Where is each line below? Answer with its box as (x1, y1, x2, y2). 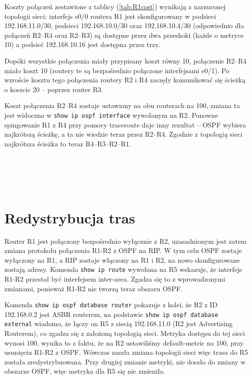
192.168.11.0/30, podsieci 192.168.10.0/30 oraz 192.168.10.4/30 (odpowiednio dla (4, 20, 244, 31)
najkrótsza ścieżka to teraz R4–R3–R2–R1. (4, 138, 131, 148)
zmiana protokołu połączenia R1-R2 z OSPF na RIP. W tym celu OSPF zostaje (4, 245, 242, 255)
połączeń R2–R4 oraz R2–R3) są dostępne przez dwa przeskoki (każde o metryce (4, 30, 244, 40)
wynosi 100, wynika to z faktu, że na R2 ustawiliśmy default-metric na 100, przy (4, 337, 244, 347)
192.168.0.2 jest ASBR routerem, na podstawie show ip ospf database (4, 309, 219, 319)
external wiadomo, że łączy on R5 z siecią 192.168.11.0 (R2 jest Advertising (4, 318, 233, 329)
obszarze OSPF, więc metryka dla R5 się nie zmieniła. (4, 366, 165, 376)
